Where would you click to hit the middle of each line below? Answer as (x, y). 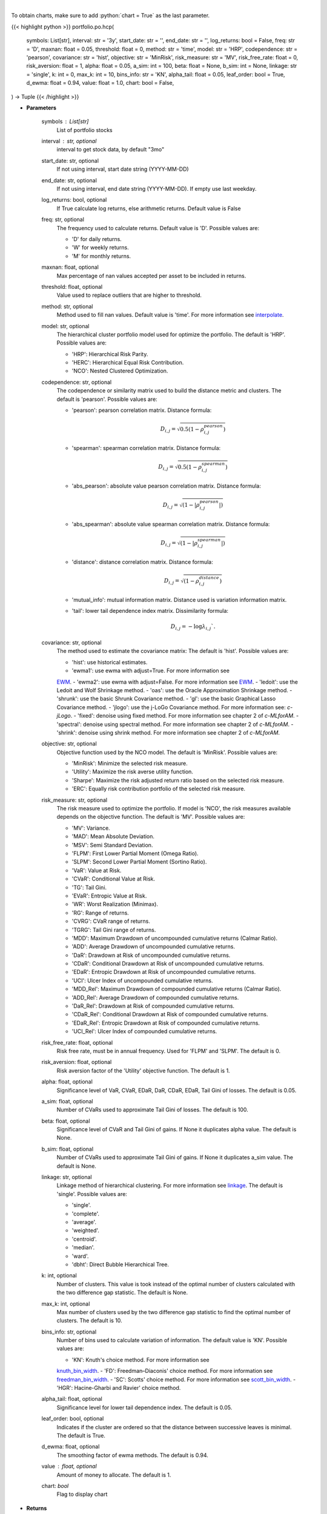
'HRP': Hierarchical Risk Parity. (110, 354)
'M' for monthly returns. (101, 256)
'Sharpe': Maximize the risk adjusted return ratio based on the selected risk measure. (178, 780)
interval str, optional (69, 141)
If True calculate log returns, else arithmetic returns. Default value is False (149, 208)
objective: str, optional (69, 744)
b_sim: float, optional (68, 1149)
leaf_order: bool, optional (73, 1419)
